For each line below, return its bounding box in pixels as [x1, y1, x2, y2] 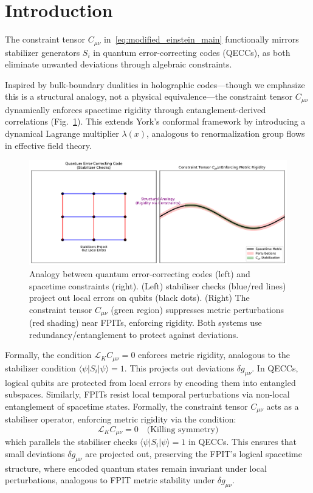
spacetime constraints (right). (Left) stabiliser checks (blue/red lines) [29, 279, 286, 292]
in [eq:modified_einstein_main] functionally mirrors [103, 33, 299, 46]
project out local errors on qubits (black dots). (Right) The [29, 291, 250, 304]
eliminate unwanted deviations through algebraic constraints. [5, 58, 232, 71]
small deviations [5, 447, 65, 460]
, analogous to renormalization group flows [146, 127, 305, 139]
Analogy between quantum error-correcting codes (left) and [29, 267, 250, 280]
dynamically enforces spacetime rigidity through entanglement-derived [5, 103, 266, 115]
